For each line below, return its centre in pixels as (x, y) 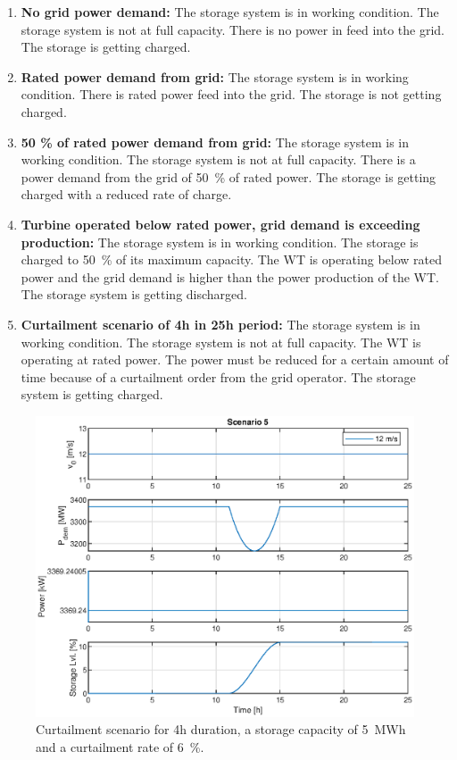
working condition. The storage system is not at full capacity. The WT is (221, 342)
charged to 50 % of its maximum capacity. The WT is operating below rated (231, 259)
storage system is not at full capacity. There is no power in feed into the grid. (233, 29)
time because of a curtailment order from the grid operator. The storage (218, 376)
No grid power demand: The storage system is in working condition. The (230, 12)
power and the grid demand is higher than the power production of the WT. (230, 276)
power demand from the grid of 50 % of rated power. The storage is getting (228, 176)
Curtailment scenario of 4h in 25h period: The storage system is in (220, 324)
